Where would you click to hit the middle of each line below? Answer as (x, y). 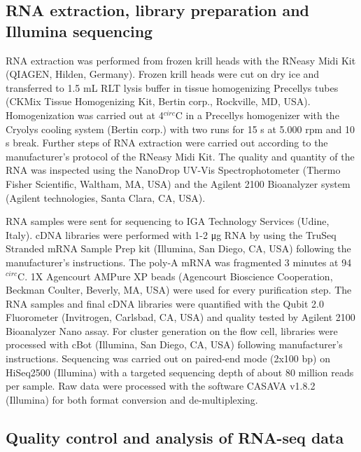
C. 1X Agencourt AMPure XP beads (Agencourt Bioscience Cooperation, (175, 276)
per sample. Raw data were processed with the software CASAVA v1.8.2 (161, 386)
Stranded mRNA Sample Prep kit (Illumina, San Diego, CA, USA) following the (178, 248)
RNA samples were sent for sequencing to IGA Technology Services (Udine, (168, 221)
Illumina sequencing (79, 30)
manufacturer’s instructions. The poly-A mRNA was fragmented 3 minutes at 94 (179, 262)
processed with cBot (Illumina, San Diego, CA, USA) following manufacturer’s (174, 344)
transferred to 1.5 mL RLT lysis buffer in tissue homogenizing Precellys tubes (172, 87)
